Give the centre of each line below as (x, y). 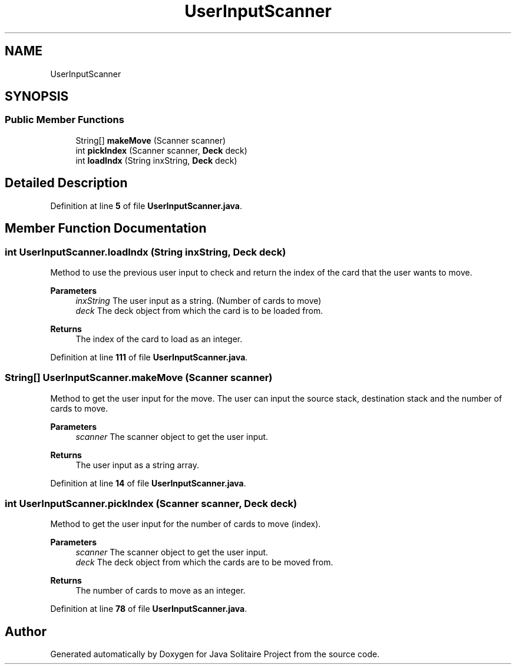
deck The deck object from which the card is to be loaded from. (199, 310)
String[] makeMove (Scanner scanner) (151, 140)
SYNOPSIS (37, 97)
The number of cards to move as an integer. (161, 591)
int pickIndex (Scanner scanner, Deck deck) (161, 150)
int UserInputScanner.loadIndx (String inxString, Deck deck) (145, 252)
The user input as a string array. (137, 465)
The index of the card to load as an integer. (159, 339)
